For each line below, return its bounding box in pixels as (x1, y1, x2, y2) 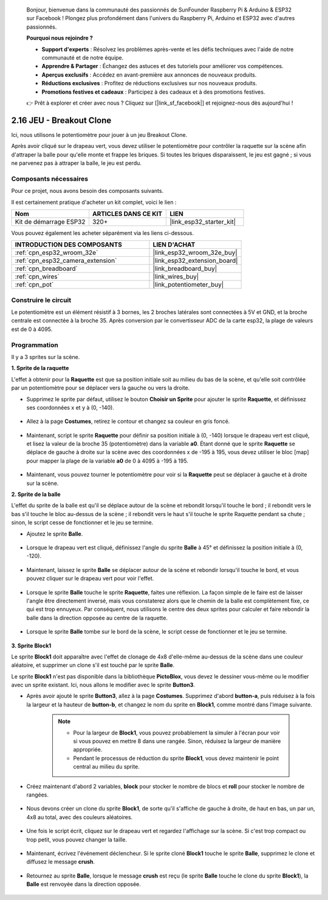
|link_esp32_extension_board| (152, 256, 238, 265)
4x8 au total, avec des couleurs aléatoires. (26, 813, 133, 821)
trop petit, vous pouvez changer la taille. (26, 835, 128, 843)
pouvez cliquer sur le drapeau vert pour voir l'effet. (26, 575, 154, 582)
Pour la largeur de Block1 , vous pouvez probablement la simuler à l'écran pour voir (73, 729, 281, 736)
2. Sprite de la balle (11, 490, 61, 498)
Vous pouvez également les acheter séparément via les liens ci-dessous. (11, 229, 194, 237)
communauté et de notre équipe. (41, 54, 124, 61)
